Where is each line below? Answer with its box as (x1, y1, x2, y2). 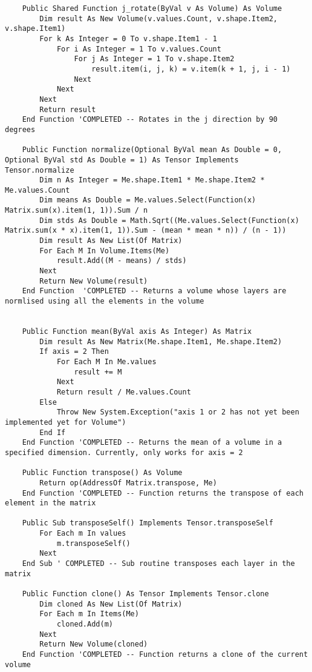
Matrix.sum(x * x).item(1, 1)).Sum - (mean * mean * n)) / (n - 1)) (5, 226, 287, 235)
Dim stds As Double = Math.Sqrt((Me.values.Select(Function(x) (39, 216, 299, 225)
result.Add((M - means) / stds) (56, 256, 187, 265)
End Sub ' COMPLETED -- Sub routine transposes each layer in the (22, 559, 295, 568)
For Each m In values (39, 529, 126, 538)
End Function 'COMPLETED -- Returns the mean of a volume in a (22, 438, 282, 447)
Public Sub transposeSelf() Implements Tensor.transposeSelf (22, 519, 273, 528)
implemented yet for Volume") (5, 418, 126, 427)
